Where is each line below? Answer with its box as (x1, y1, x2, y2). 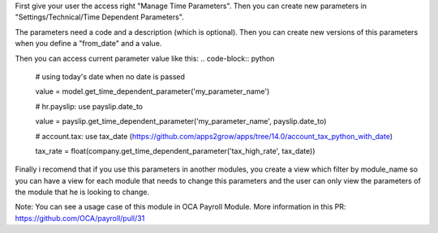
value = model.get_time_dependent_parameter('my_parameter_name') (35, 87, 270, 96)
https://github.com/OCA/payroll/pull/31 (15, 213, 145, 222)
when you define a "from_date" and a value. (15, 39, 162, 49)
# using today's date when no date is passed (35, 71, 186, 81)
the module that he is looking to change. (15, 187, 150, 197)
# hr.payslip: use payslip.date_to (35, 101, 144, 111)
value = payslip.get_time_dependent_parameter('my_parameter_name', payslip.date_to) (35, 116, 327, 126)
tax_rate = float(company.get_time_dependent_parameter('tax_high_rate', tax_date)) (35, 146, 316, 155)
